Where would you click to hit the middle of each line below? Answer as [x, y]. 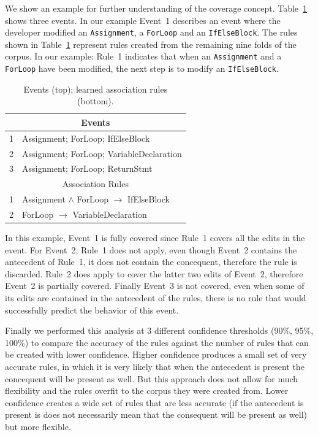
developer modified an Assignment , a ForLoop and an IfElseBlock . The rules [151, 32]
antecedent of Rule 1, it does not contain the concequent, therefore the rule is [151, 262]
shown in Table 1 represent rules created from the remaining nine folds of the [151, 44]
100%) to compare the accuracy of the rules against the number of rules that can [157, 342]
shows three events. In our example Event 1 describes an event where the [143, 20]
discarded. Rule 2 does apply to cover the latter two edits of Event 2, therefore [154, 273]
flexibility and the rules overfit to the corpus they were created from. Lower [147, 391]
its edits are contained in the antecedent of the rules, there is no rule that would [156, 298]
